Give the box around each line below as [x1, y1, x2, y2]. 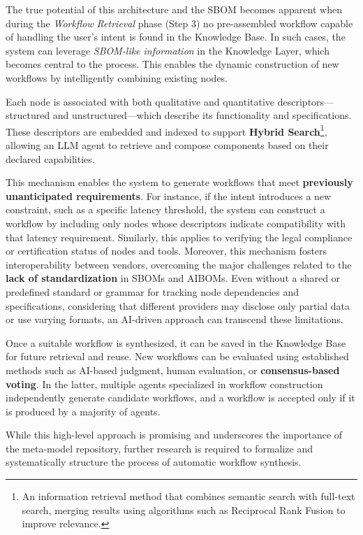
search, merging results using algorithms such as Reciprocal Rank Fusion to [22, 502, 346, 517]
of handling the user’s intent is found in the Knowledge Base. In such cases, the [6, 29, 346, 44]
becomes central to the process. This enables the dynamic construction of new [6, 57, 339, 71]
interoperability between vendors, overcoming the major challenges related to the [6, 257, 352, 271]
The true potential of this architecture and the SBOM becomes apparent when [6, 2, 342, 16]
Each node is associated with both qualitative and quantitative [6, 94, 275, 108]
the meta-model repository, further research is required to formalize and [6, 441, 313, 455]
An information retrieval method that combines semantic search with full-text [22, 489, 355, 504]
